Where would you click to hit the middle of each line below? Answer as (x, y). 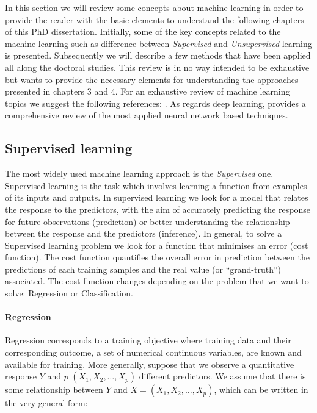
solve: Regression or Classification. (69, 293)
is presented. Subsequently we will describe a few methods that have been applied (158, 55)
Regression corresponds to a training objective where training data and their (148, 340)
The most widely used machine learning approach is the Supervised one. (139, 174)
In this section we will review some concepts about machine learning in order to (154, 7)
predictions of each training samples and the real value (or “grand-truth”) (143, 269)
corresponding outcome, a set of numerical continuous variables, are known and (153, 352)
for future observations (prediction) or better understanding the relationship (148, 221)
